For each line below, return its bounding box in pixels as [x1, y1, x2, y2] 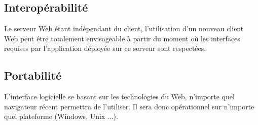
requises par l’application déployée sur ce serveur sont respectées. [4, 43, 206, 53]
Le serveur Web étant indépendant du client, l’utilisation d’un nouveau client [4, 23, 244, 34]
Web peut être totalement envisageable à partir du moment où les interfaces [4, 33, 240, 43]
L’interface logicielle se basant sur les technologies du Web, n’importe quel [4, 91, 235, 102]
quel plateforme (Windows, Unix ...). [4, 111, 118, 121]
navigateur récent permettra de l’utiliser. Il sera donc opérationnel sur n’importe [4, 101, 254, 111]
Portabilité [4, 68, 61, 83]
